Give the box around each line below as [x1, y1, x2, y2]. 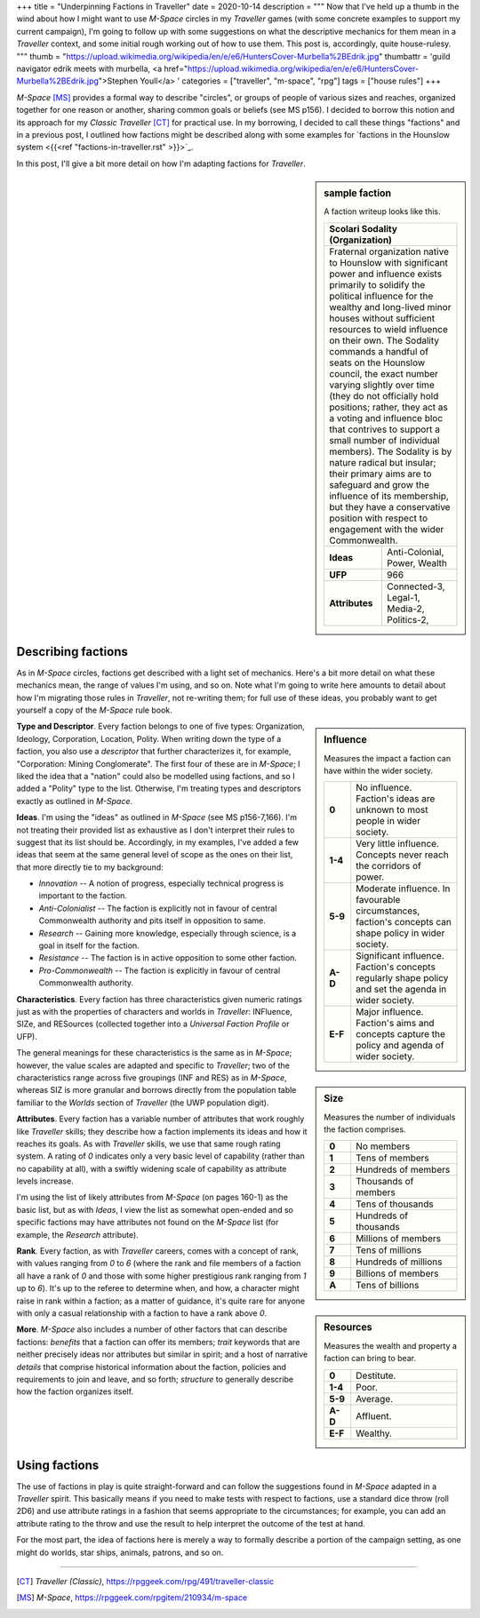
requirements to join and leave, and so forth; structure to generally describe [16, 1374, 293, 1384]
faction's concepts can [356, 916, 452, 929]
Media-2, [387, 602, 426, 615]
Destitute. [356, 1369, 396, 1382]
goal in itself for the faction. [38, 940, 140, 951]
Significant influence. [356, 950, 444, 962]
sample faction [324, 187, 391, 200]
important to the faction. [38, 890, 128, 901]
